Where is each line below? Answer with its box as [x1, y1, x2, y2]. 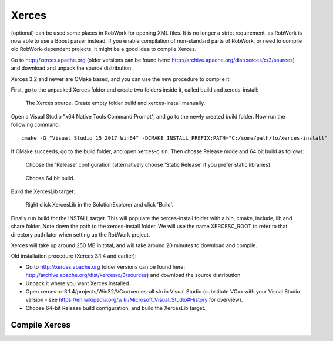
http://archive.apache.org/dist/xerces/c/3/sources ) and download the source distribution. [25, 272, 242, 279]
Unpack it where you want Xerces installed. [25, 279, 131, 287]
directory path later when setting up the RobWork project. [11, 231, 150, 238]
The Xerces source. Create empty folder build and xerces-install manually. [25, 100, 206, 107]
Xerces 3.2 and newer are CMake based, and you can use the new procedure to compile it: [11, 75, 231, 82]
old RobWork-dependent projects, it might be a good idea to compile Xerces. [11, 46, 197, 53]
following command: [11, 121, 60, 129]
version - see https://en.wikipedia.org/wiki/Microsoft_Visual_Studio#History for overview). [25, 296, 243, 303]
